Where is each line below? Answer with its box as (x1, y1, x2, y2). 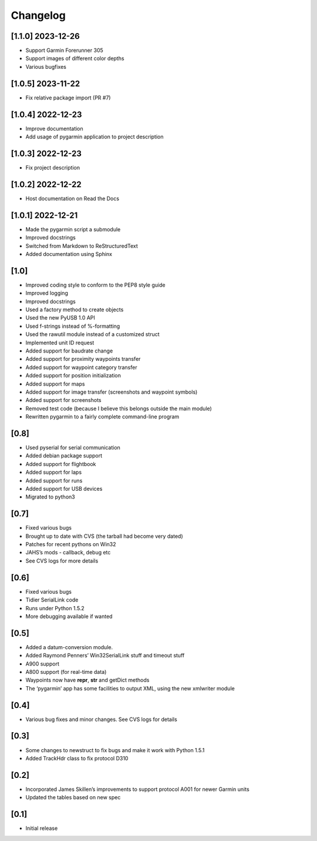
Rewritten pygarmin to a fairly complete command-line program (25, 413, 180, 420)
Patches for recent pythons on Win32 (25, 541, 117, 548)
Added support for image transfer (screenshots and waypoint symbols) (25, 388, 198, 395)
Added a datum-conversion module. (25, 643, 113, 650)
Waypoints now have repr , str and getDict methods (25, 677, 150, 684)
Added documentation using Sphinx (25, 250, 113, 257)
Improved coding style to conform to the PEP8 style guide (25, 281, 166, 288)
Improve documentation (25, 125, 83, 132)
